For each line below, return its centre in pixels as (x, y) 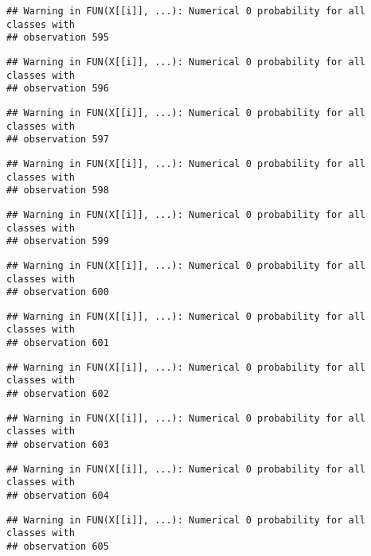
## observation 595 (58, 38)
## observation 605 (58, 546)
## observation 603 (58, 445)
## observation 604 (58, 496)
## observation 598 (58, 191)
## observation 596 (58, 89)
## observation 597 (58, 140)
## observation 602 (58, 394)
